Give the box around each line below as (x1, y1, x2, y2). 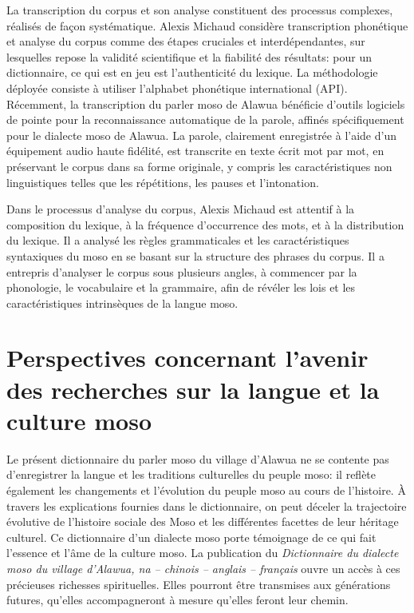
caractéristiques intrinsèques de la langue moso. (6, 294, 239, 311)
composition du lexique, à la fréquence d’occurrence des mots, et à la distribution (6, 216, 404, 233)
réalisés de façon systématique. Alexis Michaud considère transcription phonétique (6, 17, 408, 34)
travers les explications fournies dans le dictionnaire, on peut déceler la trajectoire (6, 497, 407, 514)
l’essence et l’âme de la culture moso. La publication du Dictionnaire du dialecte (6, 544, 399, 561)
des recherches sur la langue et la (6, 372, 380, 405)
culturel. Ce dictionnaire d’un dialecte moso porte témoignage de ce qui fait (6, 528, 377, 545)
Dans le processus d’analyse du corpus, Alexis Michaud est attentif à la (6, 201, 355, 217)
